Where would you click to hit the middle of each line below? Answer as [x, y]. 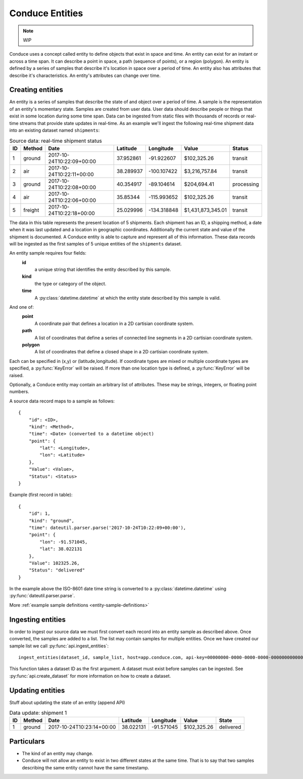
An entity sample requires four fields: [48, 253]
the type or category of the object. [70, 283]
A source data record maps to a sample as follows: [62, 401]
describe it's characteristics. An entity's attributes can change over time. [85, 75]
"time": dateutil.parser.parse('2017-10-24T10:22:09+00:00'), [107, 527]
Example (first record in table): [41, 495]
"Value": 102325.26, [54, 563]
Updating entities [37, 690]
